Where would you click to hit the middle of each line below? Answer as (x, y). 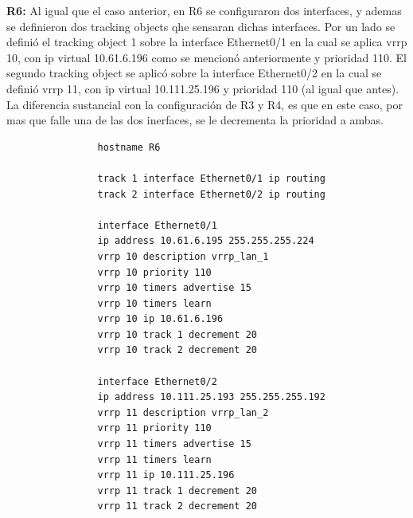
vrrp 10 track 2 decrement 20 (177, 350)
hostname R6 (129, 147)
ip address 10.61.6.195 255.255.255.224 (206, 241)
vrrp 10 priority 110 (154, 272)
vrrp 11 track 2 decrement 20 (177, 506)
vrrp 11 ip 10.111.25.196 (166, 475)
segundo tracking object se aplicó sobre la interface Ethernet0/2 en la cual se (194, 73)
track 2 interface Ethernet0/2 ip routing (211, 194)
